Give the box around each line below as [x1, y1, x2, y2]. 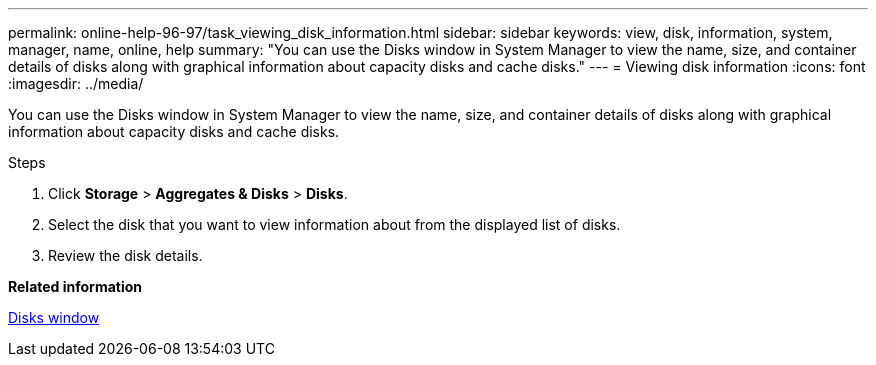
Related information [8, 278, 143, 295]
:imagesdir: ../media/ [8, 75, 144, 92]
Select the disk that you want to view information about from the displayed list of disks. [48, 216, 621, 233]
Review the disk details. [48, 247, 203, 264]
